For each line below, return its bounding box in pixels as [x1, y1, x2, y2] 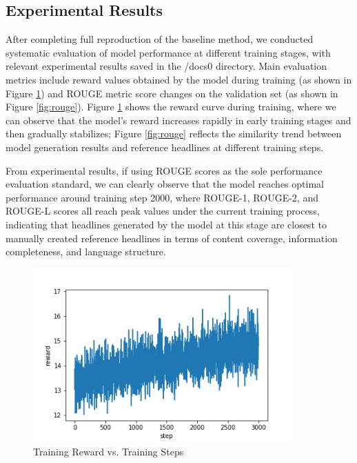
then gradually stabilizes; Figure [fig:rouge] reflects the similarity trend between [6, 126, 342, 141]
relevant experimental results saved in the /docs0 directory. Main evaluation [6, 59, 327, 73]
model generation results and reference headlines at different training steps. [6, 139, 324, 154]
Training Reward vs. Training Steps [33, 444, 184, 459]
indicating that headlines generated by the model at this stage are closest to [6, 217, 327, 231]
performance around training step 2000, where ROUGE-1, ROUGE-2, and [6, 190, 318, 204]
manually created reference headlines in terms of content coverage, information [6, 230, 338, 245]
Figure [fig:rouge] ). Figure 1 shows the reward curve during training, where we [6, 99, 336, 114]
